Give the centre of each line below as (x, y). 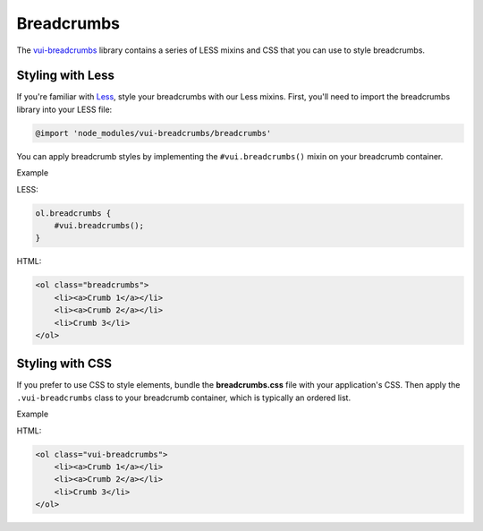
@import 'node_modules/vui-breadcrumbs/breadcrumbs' (153, 133)
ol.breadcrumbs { (73, 213)
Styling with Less (66, 76)
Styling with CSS (64, 364)
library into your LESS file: (64, 109)
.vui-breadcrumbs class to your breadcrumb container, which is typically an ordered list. (184, 398)
